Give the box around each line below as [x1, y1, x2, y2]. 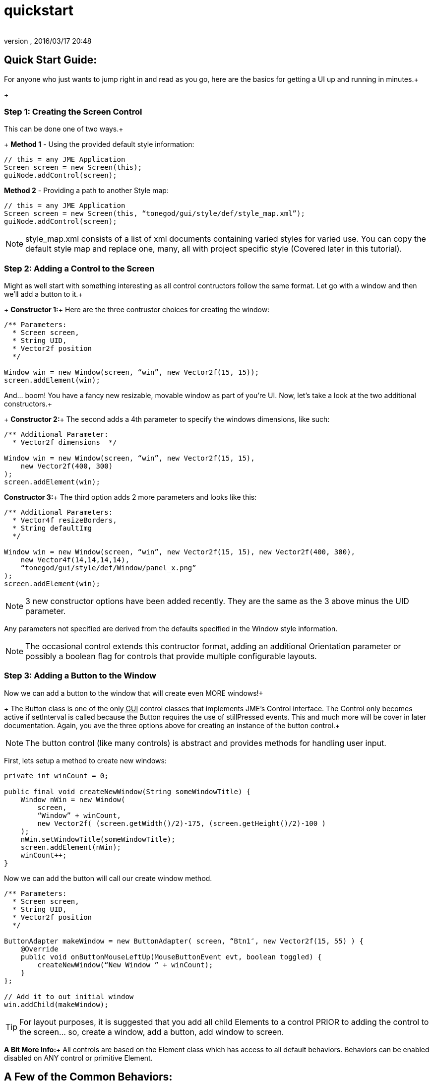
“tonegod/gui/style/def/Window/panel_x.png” [20, 564, 196, 572]
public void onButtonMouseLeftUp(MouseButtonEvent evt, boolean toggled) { [20, 952, 322, 961]
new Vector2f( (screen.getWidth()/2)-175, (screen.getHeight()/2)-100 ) [37, 819, 326, 827]
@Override [20, 945, 59, 953]
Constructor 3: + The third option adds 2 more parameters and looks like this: [4, 493, 257, 502]
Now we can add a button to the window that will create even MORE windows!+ [4, 688, 263, 697]
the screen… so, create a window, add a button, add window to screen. [19, 1026, 284, 1037]
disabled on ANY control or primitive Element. [4, 1053, 153, 1062]
